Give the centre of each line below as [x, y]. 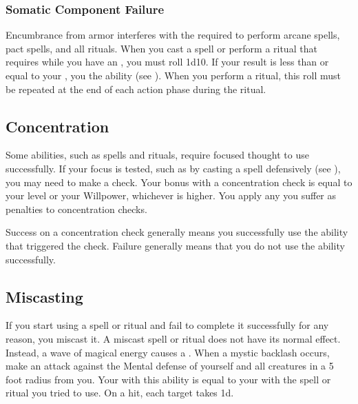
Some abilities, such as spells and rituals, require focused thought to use [157, 155]
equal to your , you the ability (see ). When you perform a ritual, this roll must [173, 75]
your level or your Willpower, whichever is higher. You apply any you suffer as [171, 195]
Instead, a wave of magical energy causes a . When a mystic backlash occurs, [168, 352]
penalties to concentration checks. [76, 209]
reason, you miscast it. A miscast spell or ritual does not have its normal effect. [173, 338]
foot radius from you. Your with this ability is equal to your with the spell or [168, 379]
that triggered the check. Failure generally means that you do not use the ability [175, 245]
